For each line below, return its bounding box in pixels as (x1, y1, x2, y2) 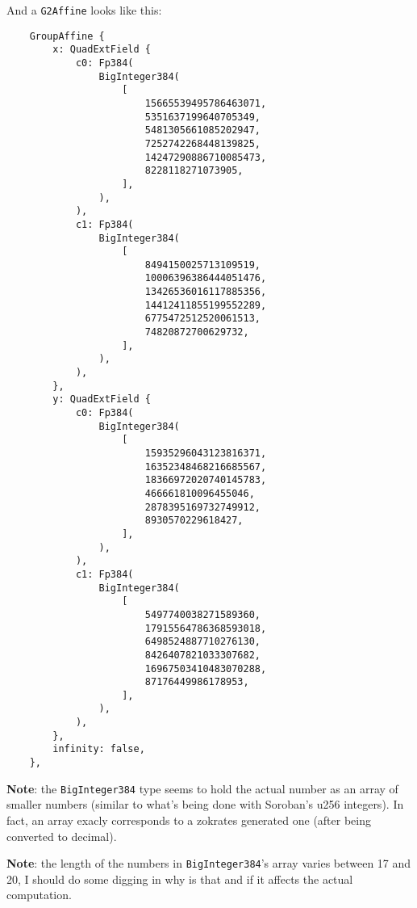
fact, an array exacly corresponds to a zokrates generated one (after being (6, 812, 371, 828)
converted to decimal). (6, 827, 117, 844)
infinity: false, (52, 743, 145, 755)
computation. (6, 886, 72, 903)
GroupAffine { (29, 30, 105, 42)
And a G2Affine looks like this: (6, 2, 162, 18)
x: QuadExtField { (52, 44, 151, 56)
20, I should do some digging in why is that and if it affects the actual (6, 870, 353, 887)
